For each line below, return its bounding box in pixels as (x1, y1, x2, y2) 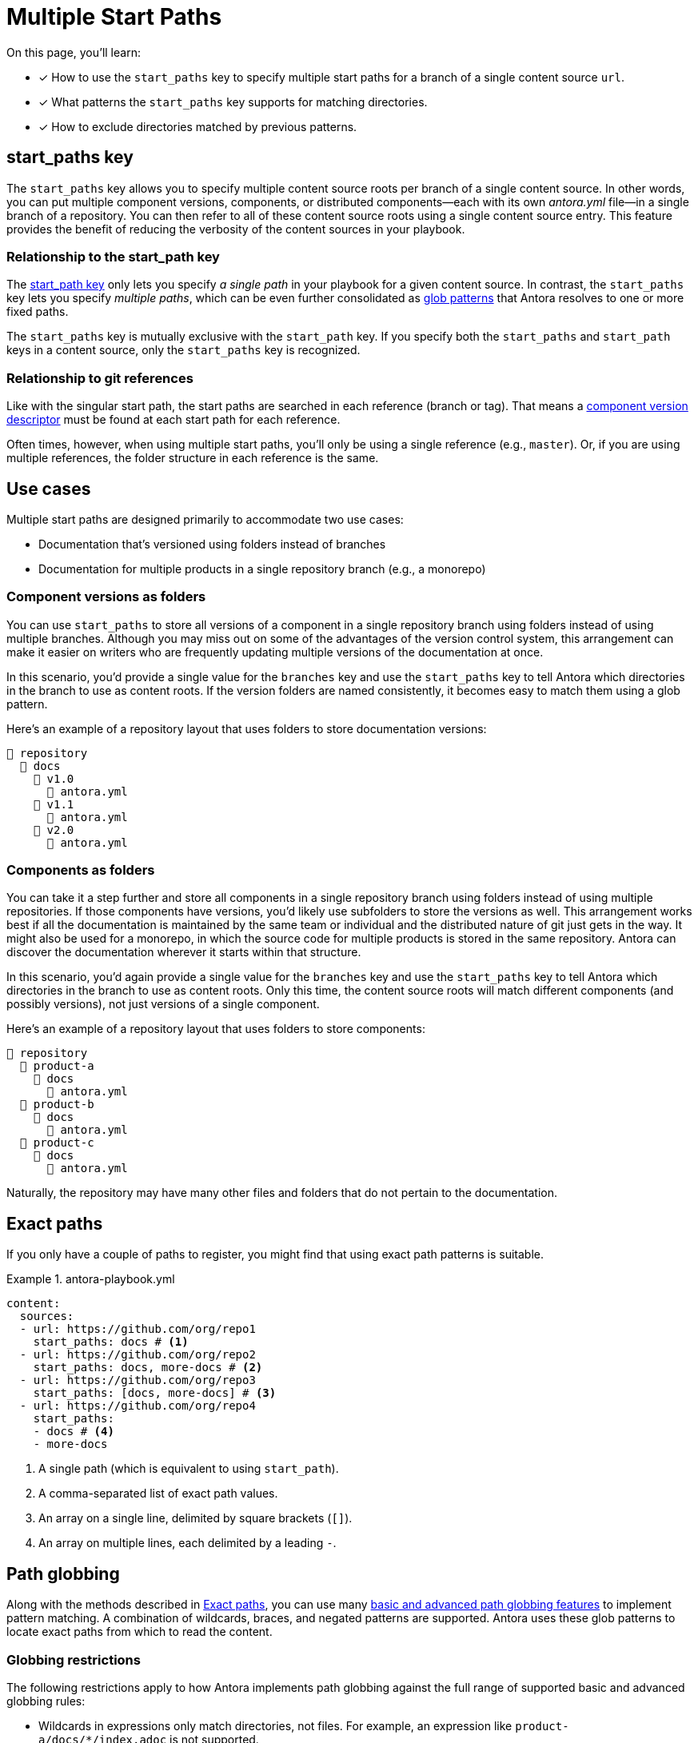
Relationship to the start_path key (6, 248, 220, 265)
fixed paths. (6, 305, 69, 319)
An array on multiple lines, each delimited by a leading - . (38, 1536, 337, 1550)
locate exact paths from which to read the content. (6, 1625, 273, 1639)
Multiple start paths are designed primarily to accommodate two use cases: (6, 512, 404, 526)
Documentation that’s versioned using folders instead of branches (38, 536, 386, 551)
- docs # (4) (33, 1425, 114, 1438)
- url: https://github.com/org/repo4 (19, 1399, 256, 1413)
